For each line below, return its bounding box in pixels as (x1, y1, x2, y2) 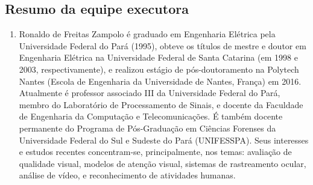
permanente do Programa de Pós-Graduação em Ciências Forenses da (19, 121, 276, 134)
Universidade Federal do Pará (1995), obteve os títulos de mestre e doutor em (19, 39, 306, 52)
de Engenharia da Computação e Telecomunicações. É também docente (19, 110, 283, 123)
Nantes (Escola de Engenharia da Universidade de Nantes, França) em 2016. (19, 74, 302, 87)
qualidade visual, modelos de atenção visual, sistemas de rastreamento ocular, (19, 157, 306, 169)
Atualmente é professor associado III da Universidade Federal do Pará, (19, 86, 280, 99)
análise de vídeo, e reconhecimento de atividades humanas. (19, 169, 236, 181)
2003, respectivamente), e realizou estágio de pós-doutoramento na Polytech (19, 62, 299, 75)
